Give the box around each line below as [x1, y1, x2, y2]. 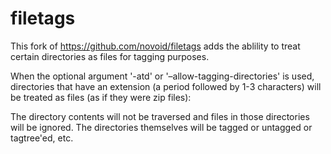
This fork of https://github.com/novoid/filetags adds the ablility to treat [10, 40, 301, 52]
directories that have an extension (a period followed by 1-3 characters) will [10, 80, 322, 92]
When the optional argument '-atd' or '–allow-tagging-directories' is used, [10, 70, 315, 82]
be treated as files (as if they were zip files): [10, 91, 192, 103]
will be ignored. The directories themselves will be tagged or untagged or [10, 121, 313, 133]
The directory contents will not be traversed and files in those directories [10, 110, 310, 122]
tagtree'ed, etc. [10, 132, 74, 144]
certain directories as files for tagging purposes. [10, 50, 210, 62]
